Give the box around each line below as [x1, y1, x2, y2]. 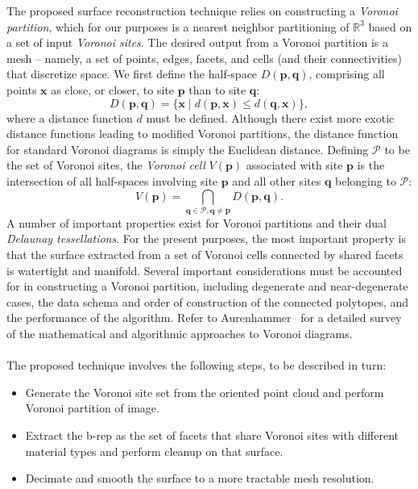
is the [357, 157, 385, 173]
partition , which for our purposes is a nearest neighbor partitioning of [6, 18, 350, 35]
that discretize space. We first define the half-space [6, 65, 258, 82]
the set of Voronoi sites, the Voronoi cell [6, 157, 205, 173]
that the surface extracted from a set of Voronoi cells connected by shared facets [6, 246, 404, 263]
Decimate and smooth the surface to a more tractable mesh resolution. [25, 470, 375, 487]
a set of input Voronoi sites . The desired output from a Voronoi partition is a [6, 34, 388, 51]
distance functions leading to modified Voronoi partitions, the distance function [6, 125, 399, 142]
